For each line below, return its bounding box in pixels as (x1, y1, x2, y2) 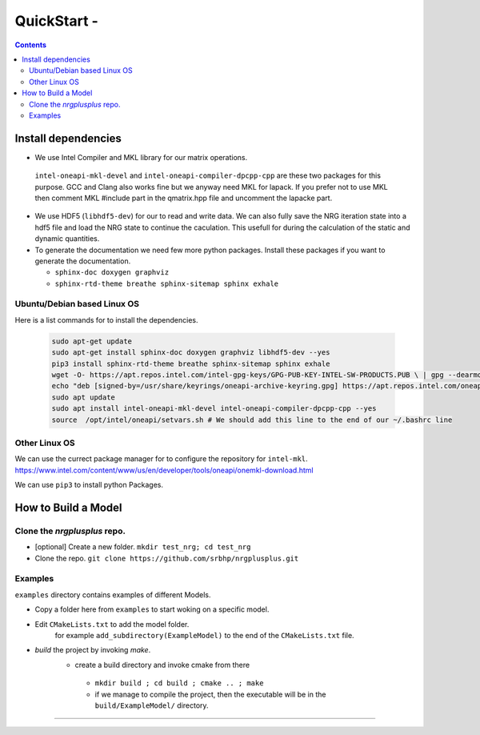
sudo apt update (51, 392, 116, 402)
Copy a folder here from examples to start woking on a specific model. (34, 604, 270, 614)
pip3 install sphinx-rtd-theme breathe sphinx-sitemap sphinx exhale (51, 359, 330, 368)
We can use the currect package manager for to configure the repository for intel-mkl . (14, 454, 308, 464)
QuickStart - (14, 12, 99, 30)
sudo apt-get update (51, 336, 132, 346)
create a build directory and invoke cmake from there (74, 660, 250, 669)
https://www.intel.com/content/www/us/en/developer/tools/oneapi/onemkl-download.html (14, 465, 314, 475)
